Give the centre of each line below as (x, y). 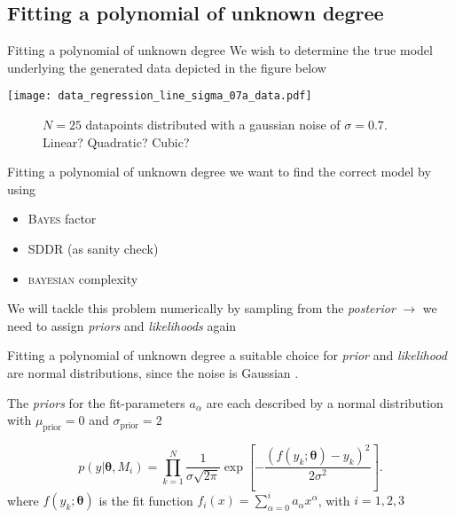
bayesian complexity (83, 278)
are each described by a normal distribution (325, 402)
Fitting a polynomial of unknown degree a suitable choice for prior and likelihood (227, 355)
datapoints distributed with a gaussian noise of (213, 125)
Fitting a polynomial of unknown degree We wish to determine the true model (220, 50)
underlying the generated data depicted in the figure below (167, 67)
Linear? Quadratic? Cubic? (116, 141)
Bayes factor (62, 219)
